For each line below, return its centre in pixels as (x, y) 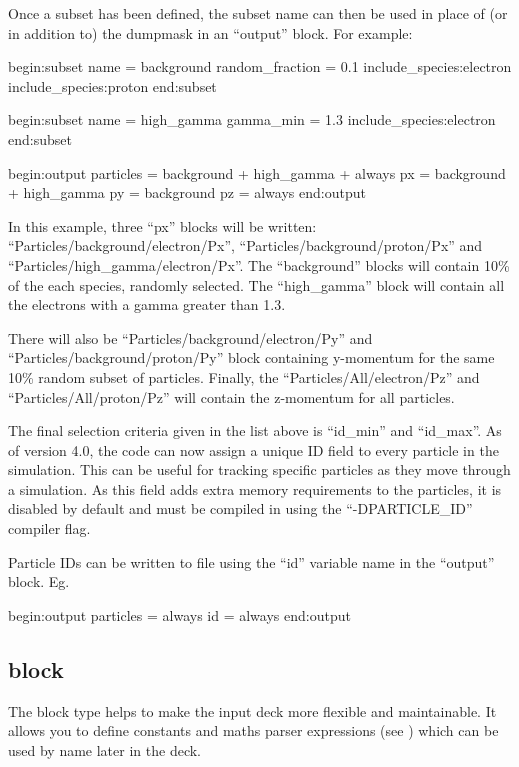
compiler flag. (49, 528)
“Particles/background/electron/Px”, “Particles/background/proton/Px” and (245, 245)
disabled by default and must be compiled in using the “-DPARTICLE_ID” (240, 508)
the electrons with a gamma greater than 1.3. (147, 304)
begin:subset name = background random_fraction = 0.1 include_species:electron (260, 66)
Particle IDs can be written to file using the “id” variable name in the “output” (251, 561)
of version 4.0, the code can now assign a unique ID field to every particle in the (253, 449)
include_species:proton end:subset (112, 85)
